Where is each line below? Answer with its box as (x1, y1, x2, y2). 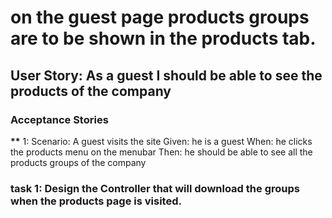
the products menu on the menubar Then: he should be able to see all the (10, 146, 313, 158)
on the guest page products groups (10, 6, 310, 29)
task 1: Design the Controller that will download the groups (10, 181, 300, 195)
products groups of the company (10, 156, 147, 168)
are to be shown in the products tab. (10, 27, 317, 50)
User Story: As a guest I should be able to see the (10, 67, 323, 84)
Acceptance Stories (10, 112, 109, 126)
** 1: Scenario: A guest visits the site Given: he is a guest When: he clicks (10, 135, 313, 147)
